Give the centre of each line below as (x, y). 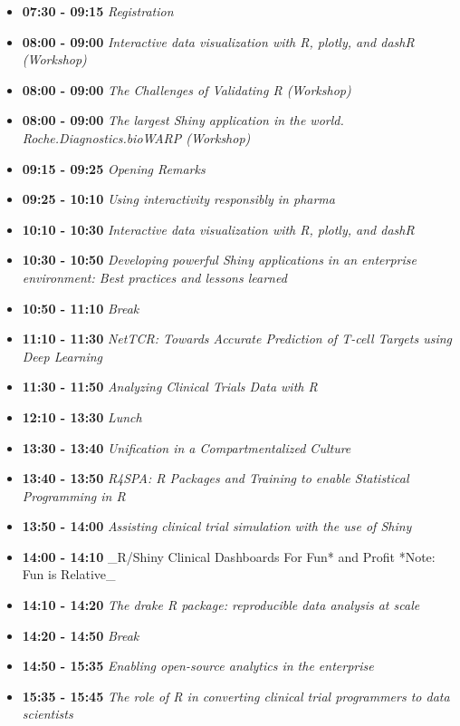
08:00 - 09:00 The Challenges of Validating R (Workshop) (187, 89)
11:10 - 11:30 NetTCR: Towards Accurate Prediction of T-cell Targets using (237, 339)
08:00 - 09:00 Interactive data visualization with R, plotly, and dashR (218, 41)
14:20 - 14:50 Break (81, 635)
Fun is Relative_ (69, 574)
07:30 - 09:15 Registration (98, 11)
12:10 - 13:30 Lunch (82, 416)
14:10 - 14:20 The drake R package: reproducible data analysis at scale (221, 605)
